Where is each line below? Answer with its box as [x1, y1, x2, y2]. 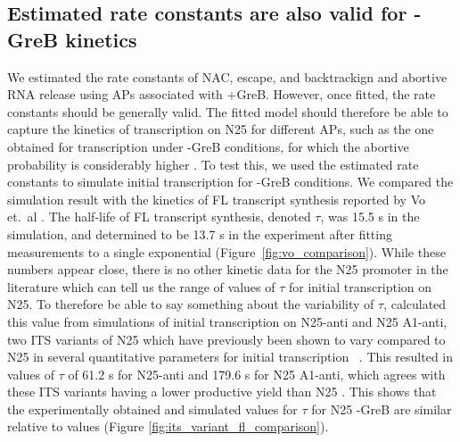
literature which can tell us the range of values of [7, 277, 275, 296]
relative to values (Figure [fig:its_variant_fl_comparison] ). [7, 417, 329, 436]
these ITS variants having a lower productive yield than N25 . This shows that [7, 382, 437, 401]
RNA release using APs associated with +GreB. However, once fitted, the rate [7, 85, 436, 104]
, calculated [383, 295, 447, 313]
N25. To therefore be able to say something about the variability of [7, 295, 374, 313]
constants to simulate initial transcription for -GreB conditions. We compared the [7, 172, 454, 191]
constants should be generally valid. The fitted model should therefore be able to [7, 102, 448, 121]
